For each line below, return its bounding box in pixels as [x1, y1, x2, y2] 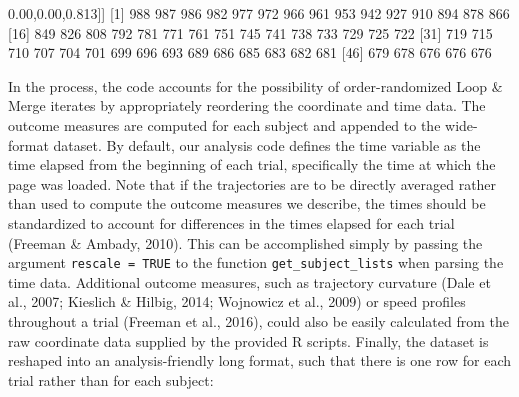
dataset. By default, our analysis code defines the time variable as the [53, 134, 481, 155]
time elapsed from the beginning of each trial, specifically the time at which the [8, 154, 496, 175]
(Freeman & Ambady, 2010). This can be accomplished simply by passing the [8, 232, 483, 253]
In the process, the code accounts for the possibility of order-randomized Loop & [8, 75, 503, 96]
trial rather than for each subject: [8, 369, 214, 390]
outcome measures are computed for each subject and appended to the [8, 114, 441, 135]
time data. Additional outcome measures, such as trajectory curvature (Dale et [8, 271, 491, 292]
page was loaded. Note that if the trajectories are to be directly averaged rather [8, 173, 497, 194]
